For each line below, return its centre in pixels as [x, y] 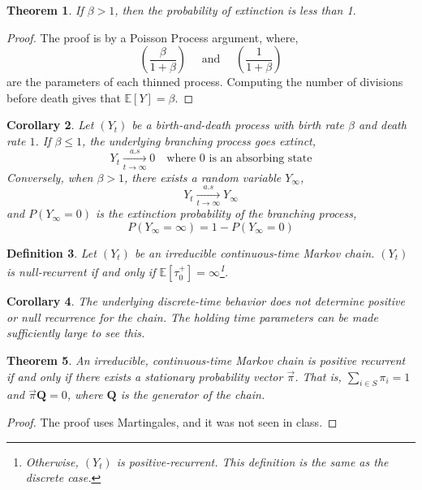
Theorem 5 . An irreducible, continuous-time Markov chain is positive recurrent [206, 360]
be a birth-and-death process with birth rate [238, 125]
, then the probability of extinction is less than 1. [235, 10]
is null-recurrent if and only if [81, 272]
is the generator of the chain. [193, 395]
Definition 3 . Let [52, 253]
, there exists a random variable [203, 177]
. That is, [318, 376]
